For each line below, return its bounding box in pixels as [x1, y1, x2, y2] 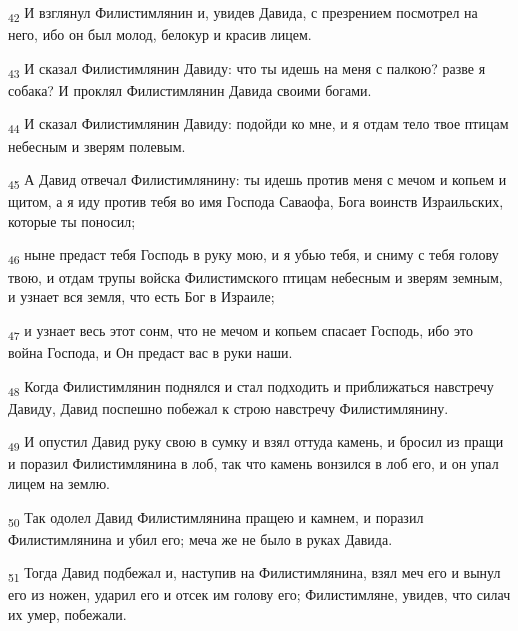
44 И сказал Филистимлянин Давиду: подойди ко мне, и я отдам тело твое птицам [8, 113, 509, 137]
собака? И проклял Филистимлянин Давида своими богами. [8, 79, 372, 100]
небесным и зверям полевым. [8, 135, 186, 156]
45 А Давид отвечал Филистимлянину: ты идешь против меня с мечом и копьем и [8, 169, 507, 192]
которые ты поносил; [8, 210, 136, 231]
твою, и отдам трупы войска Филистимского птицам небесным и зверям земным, [8, 266, 503, 287]
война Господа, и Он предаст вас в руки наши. [8, 341, 293, 362]
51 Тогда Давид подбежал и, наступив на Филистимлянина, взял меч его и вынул [8, 562, 501, 586]
